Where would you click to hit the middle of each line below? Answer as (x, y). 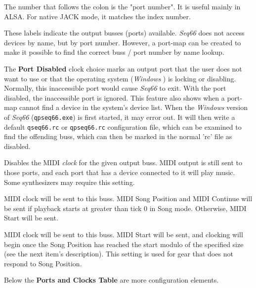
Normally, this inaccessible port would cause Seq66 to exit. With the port (115, 88)
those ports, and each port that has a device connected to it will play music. (120, 172)
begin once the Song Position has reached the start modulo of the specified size (124, 244)
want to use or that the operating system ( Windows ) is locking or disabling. (120, 78)
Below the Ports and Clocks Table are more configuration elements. (111, 280)
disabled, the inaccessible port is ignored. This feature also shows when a (114, 97)
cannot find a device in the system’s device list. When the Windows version (133, 107)
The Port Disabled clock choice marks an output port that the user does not (123, 68)
